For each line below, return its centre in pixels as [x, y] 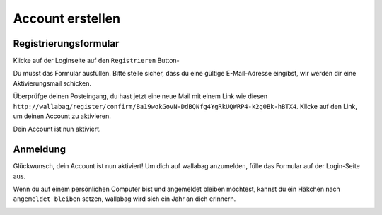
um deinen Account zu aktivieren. [62, 116]
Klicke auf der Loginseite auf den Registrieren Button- [96, 61]
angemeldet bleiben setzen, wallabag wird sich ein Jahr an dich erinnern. [125, 199]
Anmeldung [40, 150]
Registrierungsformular [66, 43]
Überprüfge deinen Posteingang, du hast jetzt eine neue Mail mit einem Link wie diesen [140, 96]
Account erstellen [66, 18]
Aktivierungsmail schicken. [52, 83]
